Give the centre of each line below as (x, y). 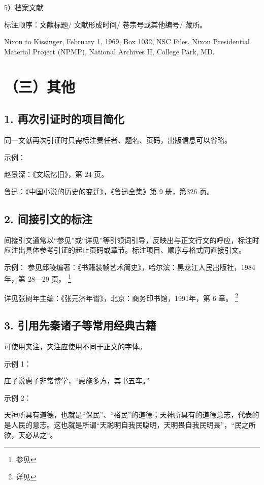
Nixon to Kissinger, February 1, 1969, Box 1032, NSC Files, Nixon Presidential (127, 41)
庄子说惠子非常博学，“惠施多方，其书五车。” (77, 381)
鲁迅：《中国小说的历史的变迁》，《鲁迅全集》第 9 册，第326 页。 (109, 191)
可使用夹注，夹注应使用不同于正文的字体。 (75, 346)
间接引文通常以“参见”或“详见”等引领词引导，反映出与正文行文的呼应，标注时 (132, 240)
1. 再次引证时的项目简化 (64, 119)
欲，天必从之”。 (31, 434)
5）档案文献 (24, 7)
